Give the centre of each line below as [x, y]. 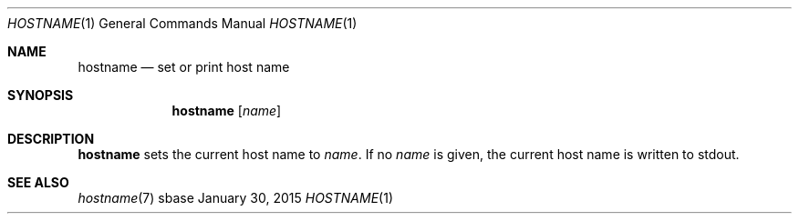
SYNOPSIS [41, 95]
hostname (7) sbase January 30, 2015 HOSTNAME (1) [235, 198]
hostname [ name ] [227, 110]
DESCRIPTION [51, 139]
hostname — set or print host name [184, 67]
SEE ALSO [38, 182]
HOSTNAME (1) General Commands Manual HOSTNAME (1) [182, 23]
